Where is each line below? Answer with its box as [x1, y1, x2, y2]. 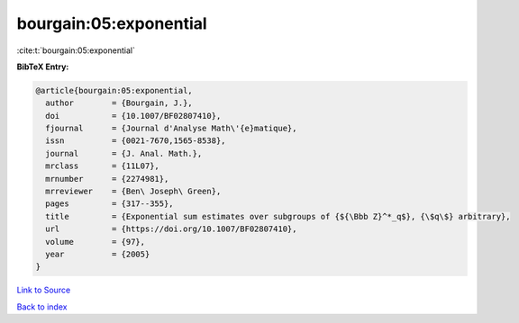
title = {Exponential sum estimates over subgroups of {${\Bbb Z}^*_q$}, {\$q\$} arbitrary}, [45, 211, 511, 221]
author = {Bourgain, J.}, [45, 98, 193, 108]
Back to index [16, 301, 68, 312]
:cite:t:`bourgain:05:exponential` [16, 45, 135, 56]
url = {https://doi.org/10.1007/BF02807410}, [45, 224, 297, 234]
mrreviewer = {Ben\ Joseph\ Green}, [45, 186, 222, 197]
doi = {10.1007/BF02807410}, [45, 111, 222, 121]
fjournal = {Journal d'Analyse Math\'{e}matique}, [45, 123, 297, 134]
